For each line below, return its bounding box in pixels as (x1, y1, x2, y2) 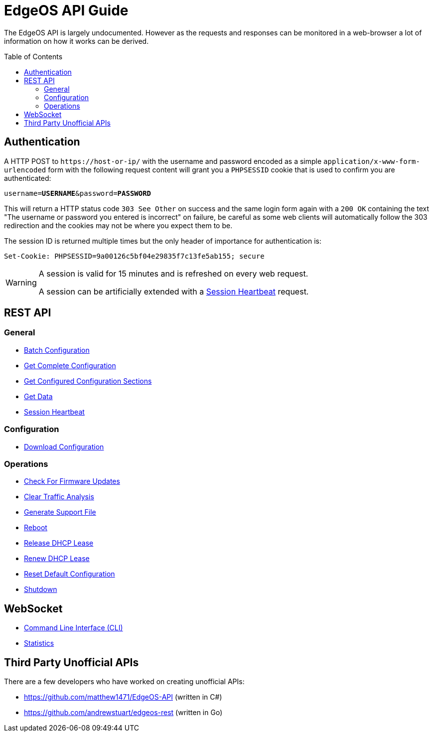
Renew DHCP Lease (24, 554, 90, 563)
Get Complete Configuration (24, 361, 116, 370)
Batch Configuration (24, 345, 90, 354)
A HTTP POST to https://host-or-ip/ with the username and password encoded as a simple (4, 156, 322, 165)
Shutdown (24, 585, 57, 594)
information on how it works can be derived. (4, 36, 149, 45)
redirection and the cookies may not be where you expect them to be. (4, 221, 233, 230)
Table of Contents (4, 52, 63, 61)
